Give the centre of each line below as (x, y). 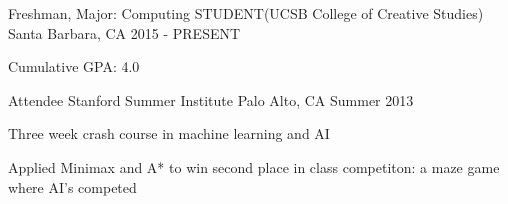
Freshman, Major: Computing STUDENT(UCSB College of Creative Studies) (246, 13)
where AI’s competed (72, 186)
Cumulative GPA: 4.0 (74, 66)
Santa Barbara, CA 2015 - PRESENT (124, 32)
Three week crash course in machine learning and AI (169, 133)
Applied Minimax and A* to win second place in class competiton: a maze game (254, 166)
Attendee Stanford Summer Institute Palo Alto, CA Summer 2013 (211, 99)
